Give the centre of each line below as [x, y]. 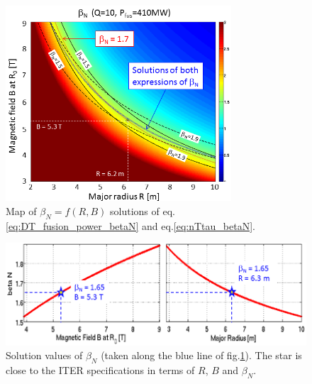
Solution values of [44, 355]
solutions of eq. [143, 210]
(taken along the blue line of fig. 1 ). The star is [201, 355]
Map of [21, 210]
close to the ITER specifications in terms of [100, 370]
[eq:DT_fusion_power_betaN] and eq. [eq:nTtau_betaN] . [130, 225]
